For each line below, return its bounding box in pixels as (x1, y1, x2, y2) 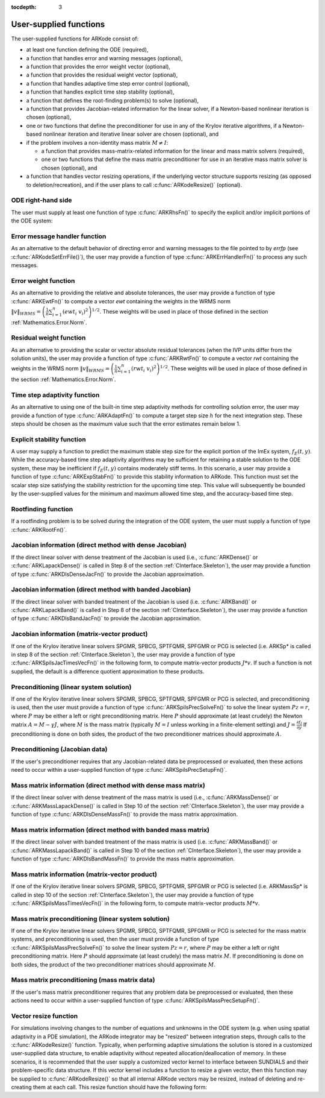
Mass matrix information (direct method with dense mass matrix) (11, 781, 206, 789)
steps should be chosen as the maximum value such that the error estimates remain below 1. (11, 420, 241, 428)
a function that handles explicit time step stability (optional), (26, 88, 175, 96)
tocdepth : (11, 4, 37, 10)
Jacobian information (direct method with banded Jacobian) (11, 585, 191, 594)
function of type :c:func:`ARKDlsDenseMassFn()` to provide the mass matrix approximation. (11, 811, 238, 818)
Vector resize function (11, 1012, 78, 1020)
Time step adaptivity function (11, 391, 100, 399)
